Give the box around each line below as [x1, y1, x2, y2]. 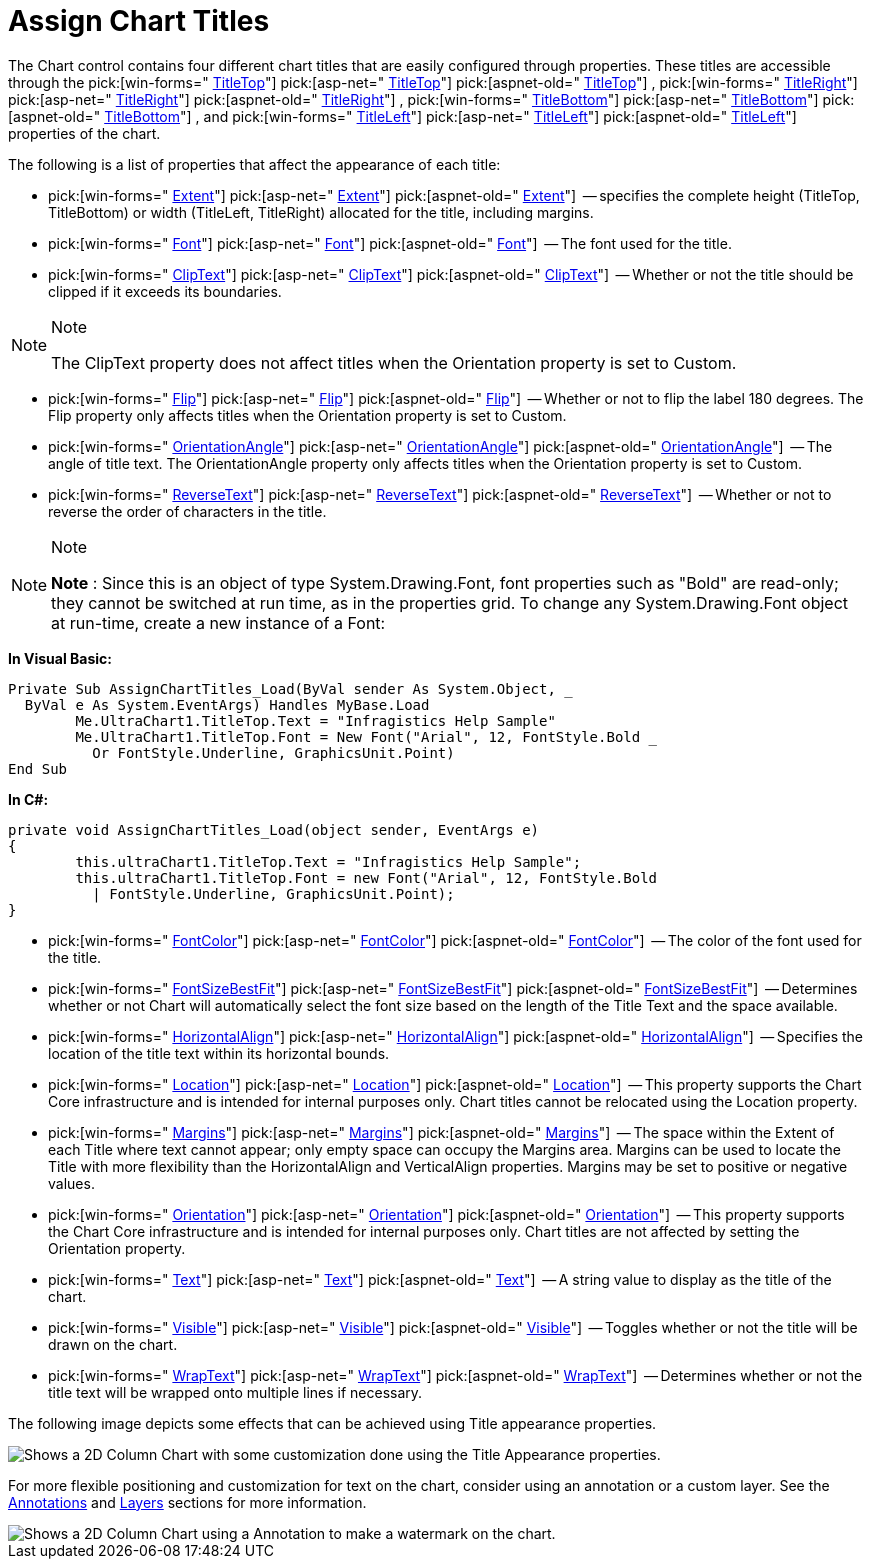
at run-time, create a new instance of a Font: [51, 612, 386, 633]
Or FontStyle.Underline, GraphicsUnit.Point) [92, 744, 455, 761]
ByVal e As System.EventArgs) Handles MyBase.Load [24, 696, 430, 713]
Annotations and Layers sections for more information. [8, 1493, 367, 1511]
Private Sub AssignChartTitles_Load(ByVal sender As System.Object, [8, 680, 556, 697]
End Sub [8, 760, 68, 777]
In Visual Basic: [8, 649, 112, 667]
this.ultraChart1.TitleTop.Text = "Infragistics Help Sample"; [75, 853, 582, 870]
